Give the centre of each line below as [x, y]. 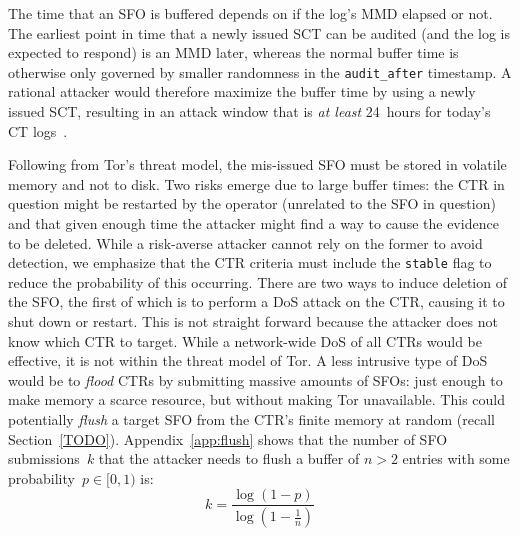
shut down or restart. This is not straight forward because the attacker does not [253, 321]
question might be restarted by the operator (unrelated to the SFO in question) [252, 203]
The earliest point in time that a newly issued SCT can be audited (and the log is [259, 32]
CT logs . [38, 130]
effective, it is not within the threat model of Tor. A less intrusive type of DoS [248, 360]
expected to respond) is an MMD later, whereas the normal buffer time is [233, 52]
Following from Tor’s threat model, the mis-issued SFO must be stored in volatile [257, 164]
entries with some [456, 458]
